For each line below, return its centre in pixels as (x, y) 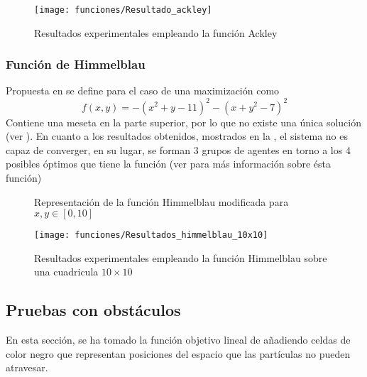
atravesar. (27, 367)
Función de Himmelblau (76, 64)
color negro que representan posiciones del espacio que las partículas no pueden (178, 353)
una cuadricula (66, 272)
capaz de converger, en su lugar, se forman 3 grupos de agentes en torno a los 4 (178, 149)
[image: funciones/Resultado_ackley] (123, 10)
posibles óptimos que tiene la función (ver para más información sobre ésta (168, 164)
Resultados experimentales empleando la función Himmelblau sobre (181, 257)
